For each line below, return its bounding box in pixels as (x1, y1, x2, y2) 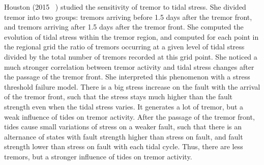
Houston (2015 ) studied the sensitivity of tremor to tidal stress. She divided (4, 2, 246, 12)
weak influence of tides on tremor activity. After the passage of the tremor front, (4, 111, 255, 122)
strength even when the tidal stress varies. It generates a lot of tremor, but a (4, 101, 244, 112)
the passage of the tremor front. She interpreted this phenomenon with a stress (4, 71, 250, 82)
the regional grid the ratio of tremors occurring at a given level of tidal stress (4, 41, 245, 52)
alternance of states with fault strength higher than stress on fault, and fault (4, 131, 243, 142)
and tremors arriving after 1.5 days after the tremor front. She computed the (4, 21, 244, 32)
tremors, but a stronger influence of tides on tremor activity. (4, 151, 192, 161)
